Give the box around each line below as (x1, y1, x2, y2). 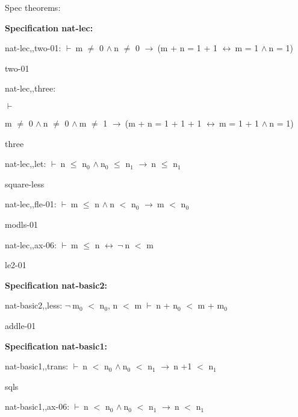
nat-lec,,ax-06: (5, 238, 57, 251)
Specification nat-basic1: (5, 339, 108, 352)
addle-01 (5, 319, 36, 331)
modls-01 (5, 218, 38, 230)
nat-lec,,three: (5, 82, 56, 95)
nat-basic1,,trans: (5, 360, 69, 372)
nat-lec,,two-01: (5, 42, 61, 54)
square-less (5, 177, 45, 190)
